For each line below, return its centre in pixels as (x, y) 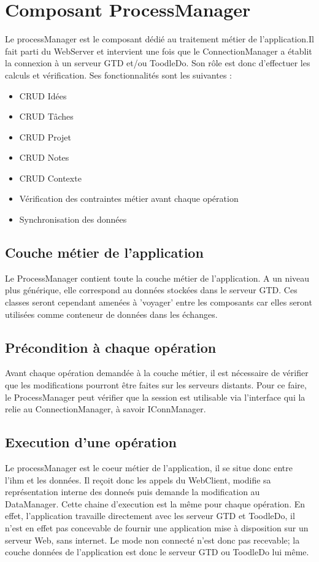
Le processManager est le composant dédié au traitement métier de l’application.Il (159, 39)
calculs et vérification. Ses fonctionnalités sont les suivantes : (118, 75)
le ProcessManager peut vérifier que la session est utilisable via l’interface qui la (155, 397)
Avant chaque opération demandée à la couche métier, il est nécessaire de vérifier (157, 373)
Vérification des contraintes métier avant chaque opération (129, 198)
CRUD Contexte (50, 178)
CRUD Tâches (46, 116)
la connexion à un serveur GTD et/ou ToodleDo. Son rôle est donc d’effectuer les (158, 63)
